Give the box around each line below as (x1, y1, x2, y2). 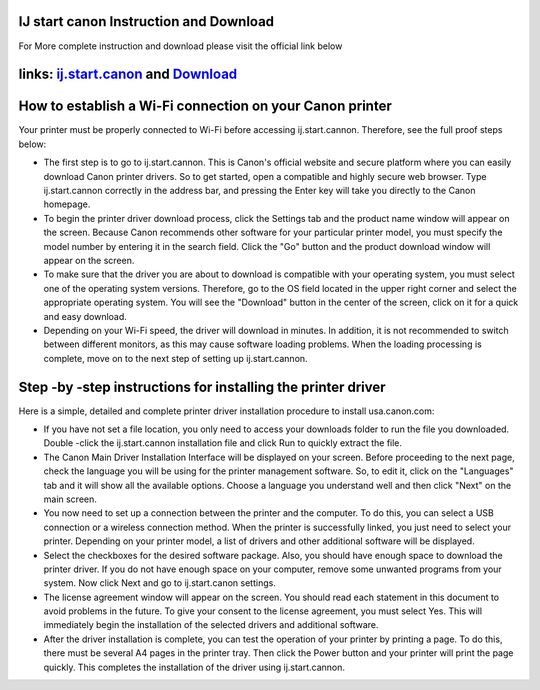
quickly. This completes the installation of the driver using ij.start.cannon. (43, 661, 345, 673)
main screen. (43, 493, 97, 505)
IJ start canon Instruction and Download (18, 13, 275, 30)
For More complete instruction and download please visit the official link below (18, 40, 343, 52)
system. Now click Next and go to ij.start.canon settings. (43, 577, 277, 589)
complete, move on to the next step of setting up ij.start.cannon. (43, 352, 309, 364)
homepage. (43, 198, 91, 210)
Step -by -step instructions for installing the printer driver (18, 378, 386, 395)
